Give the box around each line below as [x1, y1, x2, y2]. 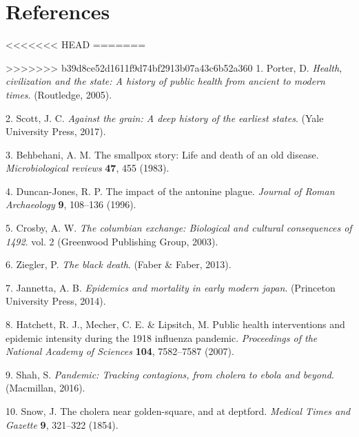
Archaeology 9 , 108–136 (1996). [6, 197, 136, 212]
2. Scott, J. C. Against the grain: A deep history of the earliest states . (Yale [6, 110, 324, 125]
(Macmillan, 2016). [6, 380, 85, 395]
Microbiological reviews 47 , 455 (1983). [6, 161, 170, 175]
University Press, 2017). [6, 124, 106, 139]
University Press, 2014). [6, 294, 106, 308]
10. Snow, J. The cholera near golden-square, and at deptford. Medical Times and [6, 404, 351, 418]
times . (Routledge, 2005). [6, 87, 112, 101]
